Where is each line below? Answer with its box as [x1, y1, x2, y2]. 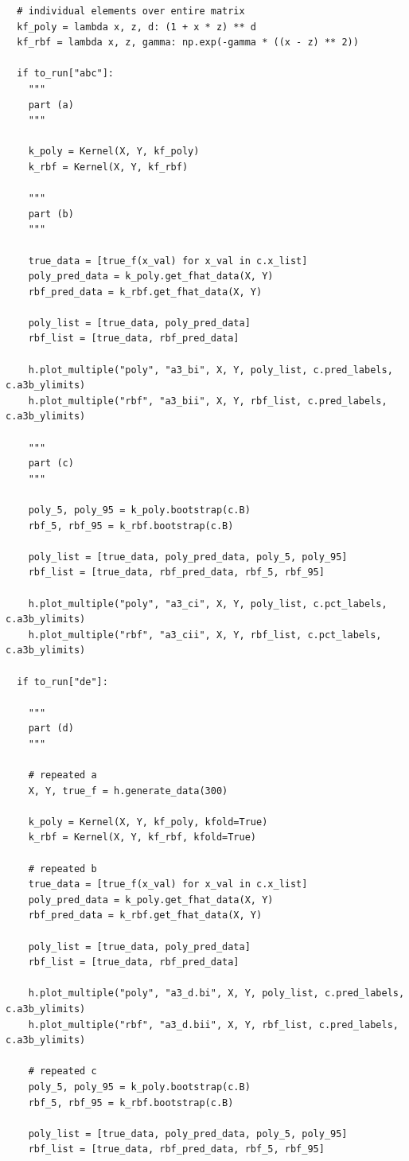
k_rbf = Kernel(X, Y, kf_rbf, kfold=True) [28, 832, 256, 843]
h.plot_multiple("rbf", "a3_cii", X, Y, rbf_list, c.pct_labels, [28, 629, 382, 641]
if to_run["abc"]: [17, 68, 115, 80]
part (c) [28, 458, 74, 469]
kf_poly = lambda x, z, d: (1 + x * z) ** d [17, 21, 256, 33]
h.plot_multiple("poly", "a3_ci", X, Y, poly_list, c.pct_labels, [28, 598, 388, 610]
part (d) [28, 723, 74, 734]
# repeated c [28, 1066, 97, 1077]
